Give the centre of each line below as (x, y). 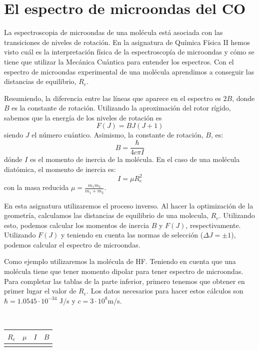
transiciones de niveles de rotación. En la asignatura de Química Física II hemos (127, 42)
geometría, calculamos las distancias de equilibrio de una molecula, (106, 215)
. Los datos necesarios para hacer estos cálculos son (165, 291)
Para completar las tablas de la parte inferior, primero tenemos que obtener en (124, 281)
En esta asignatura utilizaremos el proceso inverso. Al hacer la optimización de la (129, 205)
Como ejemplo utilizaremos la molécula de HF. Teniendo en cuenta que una (120, 261)
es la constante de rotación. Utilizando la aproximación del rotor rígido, (121, 108)
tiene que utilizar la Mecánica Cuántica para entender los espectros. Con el (119, 61)
